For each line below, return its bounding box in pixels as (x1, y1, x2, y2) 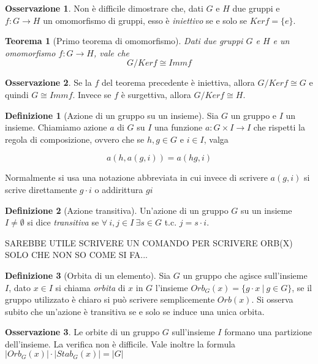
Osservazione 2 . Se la (5, 76, 92, 89)
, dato (9, 281, 31, 294)
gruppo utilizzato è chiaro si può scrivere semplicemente (5, 293, 215, 306)
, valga (203, 132, 229, 145)
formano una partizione (224, 325, 312, 338)
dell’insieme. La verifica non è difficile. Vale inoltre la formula (5, 337, 236, 350)
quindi (5, 88, 29, 100)
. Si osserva (251, 293, 293, 306)
